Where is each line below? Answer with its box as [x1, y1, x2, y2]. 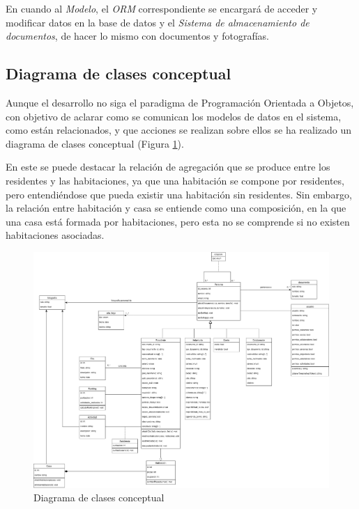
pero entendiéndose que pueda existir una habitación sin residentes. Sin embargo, [6, 187, 352, 201]
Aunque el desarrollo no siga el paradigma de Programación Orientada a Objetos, [6, 95, 354, 109]
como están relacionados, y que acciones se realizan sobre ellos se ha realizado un [6, 123, 352, 137]
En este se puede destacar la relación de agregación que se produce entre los [6, 159, 330, 174]
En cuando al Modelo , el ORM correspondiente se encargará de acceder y [6, 1, 318, 15]
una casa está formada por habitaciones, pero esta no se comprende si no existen [6, 214, 350, 228]
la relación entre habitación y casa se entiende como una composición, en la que [6, 201, 346, 215]
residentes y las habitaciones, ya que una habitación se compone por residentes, [6, 173, 344, 187]
